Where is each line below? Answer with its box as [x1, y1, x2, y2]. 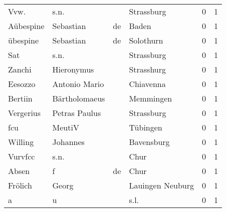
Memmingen [129, 92, 172, 104]
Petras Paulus [52, 107, 101, 118]
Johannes [52, 136, 85, 147]
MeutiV [52, 121, 79, 133]
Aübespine [8, 20, 45, 31]
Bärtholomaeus [52, 92, 105, 104]
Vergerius [8, 107, 41, 118]
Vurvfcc [8, 150, 35, 162]
